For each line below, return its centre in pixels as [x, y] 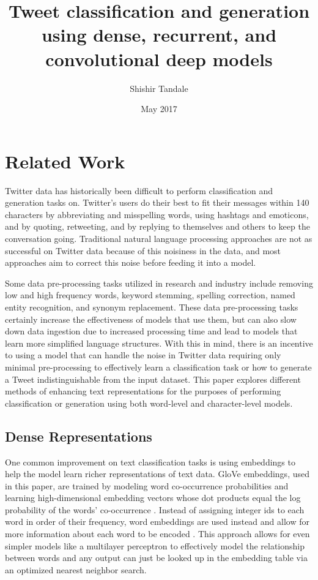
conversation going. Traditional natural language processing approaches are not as [159, 238]
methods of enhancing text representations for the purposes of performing [143, 391]
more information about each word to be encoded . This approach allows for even [157, 534]
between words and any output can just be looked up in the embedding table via [156, 558]
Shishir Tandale [159, 88]
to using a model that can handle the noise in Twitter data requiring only [143, 355]
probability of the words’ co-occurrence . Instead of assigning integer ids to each [155, 509]
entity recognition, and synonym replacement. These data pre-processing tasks [152, 307]
